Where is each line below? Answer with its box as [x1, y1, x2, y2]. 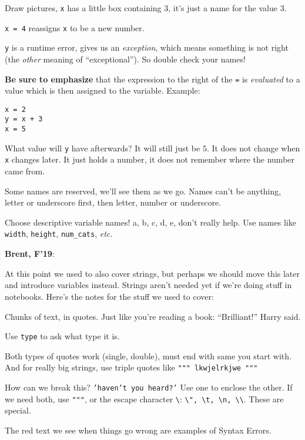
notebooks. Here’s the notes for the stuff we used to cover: [5, 290, 214, 302]
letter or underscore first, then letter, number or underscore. [5, 196, 222, 209]
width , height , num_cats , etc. [5, 227, 113, 240]
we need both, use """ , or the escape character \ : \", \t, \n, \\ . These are [5, 392, 284, 405]
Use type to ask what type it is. [5, 330, 120, 342]
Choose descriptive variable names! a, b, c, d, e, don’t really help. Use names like [5, 216, 296, 228]
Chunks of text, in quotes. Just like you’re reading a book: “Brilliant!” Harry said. [5, 310, 301, 322]
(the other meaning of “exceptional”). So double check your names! [5, 52, 246, 65]
